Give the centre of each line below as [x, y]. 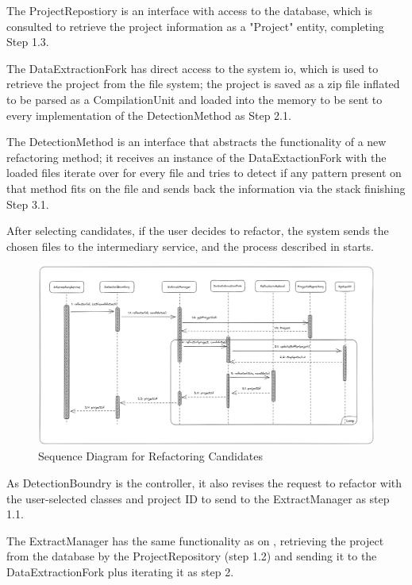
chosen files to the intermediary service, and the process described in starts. [190, 246]
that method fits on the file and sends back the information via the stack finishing [206, 188]
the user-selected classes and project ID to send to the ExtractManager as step [198, 498]
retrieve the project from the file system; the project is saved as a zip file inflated [203, 84]
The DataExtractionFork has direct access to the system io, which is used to [193, 68]
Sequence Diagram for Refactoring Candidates [150, 456]
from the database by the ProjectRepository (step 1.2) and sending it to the [192, 556]
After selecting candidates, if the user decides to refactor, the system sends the [198, 231]
